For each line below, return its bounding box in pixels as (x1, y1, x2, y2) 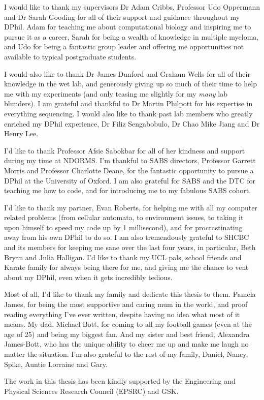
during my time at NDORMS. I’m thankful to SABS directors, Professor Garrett (4, 155, 256, 166)
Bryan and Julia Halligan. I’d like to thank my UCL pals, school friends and (4, 252, 242, 262)
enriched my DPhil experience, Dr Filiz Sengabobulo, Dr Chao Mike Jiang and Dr (4, 118, 260, 129)
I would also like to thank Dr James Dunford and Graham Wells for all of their (4, 68, 250, 79)
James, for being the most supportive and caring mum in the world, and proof (4, 299, 248, 310)
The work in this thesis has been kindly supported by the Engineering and (4, 376, 236, 386)
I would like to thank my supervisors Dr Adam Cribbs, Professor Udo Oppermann (4, 2, 260, 12)
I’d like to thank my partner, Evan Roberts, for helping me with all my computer (4, 202, 257, 212)
